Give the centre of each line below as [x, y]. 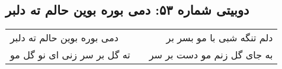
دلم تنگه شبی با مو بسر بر [219, 38]
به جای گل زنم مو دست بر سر [211, 55]
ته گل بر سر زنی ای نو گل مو [70, 55]
